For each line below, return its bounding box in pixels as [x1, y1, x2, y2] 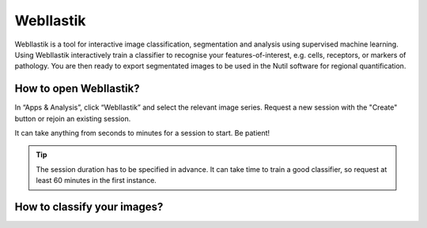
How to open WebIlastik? [14, 82, 140, 95]
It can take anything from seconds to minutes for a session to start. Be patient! [14, 129, 270, 138]
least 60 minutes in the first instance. [36, 176, 157, 185]
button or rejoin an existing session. [14, 114, 131, 123]
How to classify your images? [14, 200, 164, 213]
